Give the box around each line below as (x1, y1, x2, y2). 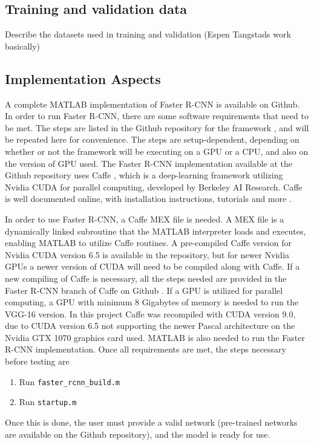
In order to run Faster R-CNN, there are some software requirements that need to (5, 109, 309, 122)
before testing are (5, 355, 70, 368)
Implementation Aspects (5, 69, 161, 88)
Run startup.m (19, 395, 77, 408)
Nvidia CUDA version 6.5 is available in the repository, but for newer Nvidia (5, 248, 290, 261)
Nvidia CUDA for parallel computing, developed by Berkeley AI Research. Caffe (5, 180, 303, 193)
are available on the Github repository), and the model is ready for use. (5, 427, 270, 440)
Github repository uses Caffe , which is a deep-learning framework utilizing (5, 169, 283, 181)
